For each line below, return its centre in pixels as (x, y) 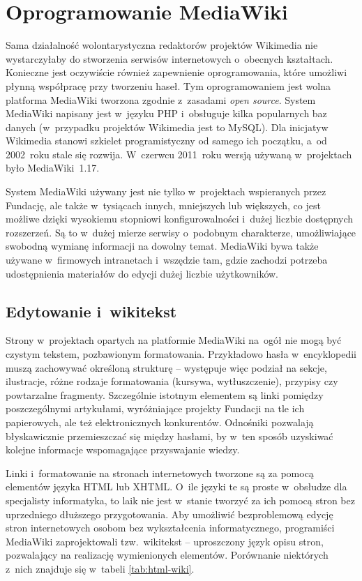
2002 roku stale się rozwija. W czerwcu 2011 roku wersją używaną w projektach (179, 154)
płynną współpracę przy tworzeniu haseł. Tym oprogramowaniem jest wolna (168, 85)
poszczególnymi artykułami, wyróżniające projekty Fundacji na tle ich (155, 408)
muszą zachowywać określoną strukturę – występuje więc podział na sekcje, (166, 367)
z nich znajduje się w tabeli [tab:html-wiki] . (100, 568)
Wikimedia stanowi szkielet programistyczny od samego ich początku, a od (166, 141)
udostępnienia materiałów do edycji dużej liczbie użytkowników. (142, 273)
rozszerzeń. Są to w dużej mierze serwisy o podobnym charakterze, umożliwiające (181, 232)
